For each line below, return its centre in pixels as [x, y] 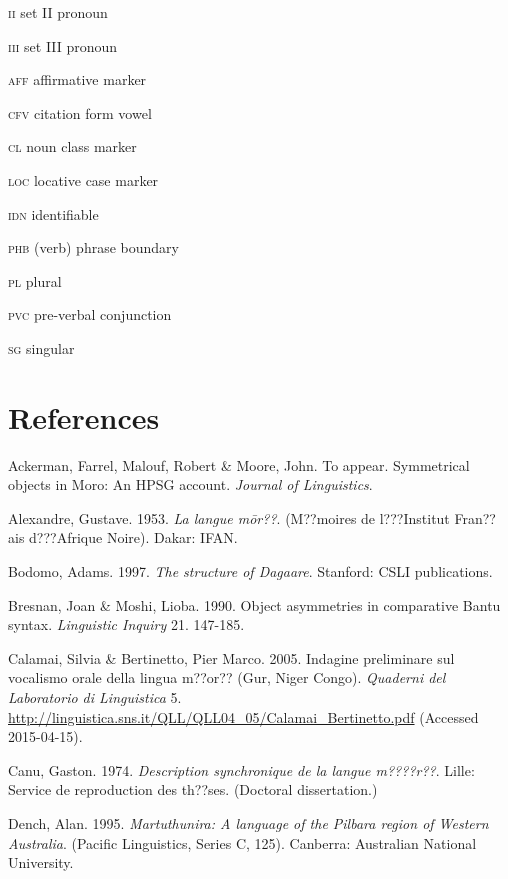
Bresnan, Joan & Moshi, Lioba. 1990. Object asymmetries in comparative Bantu [254, 604]
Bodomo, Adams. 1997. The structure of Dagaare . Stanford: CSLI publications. [250, 571]
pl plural [35, 280]
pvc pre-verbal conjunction [90, 314]
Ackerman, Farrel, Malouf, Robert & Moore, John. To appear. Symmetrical [239, 464]
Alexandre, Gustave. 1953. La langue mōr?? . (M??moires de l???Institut [229, 517]
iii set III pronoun [63, 45]
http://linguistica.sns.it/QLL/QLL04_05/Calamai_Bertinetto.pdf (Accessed [243, 716]
